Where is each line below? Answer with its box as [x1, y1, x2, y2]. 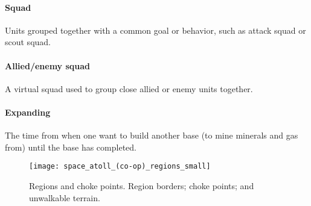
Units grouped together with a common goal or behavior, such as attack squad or [5, 23, 306, 36]
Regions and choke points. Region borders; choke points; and [29, 179, 254, 192]
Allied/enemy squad [5, 59, 91, 72]
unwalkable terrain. [29, 191, 100, 204]
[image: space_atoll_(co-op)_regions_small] [29, 162, 211, 171]
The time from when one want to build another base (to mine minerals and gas [5, 129, 298, 142]
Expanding [5, 105, 51, 118]
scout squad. [5, 36, 51, 48]
